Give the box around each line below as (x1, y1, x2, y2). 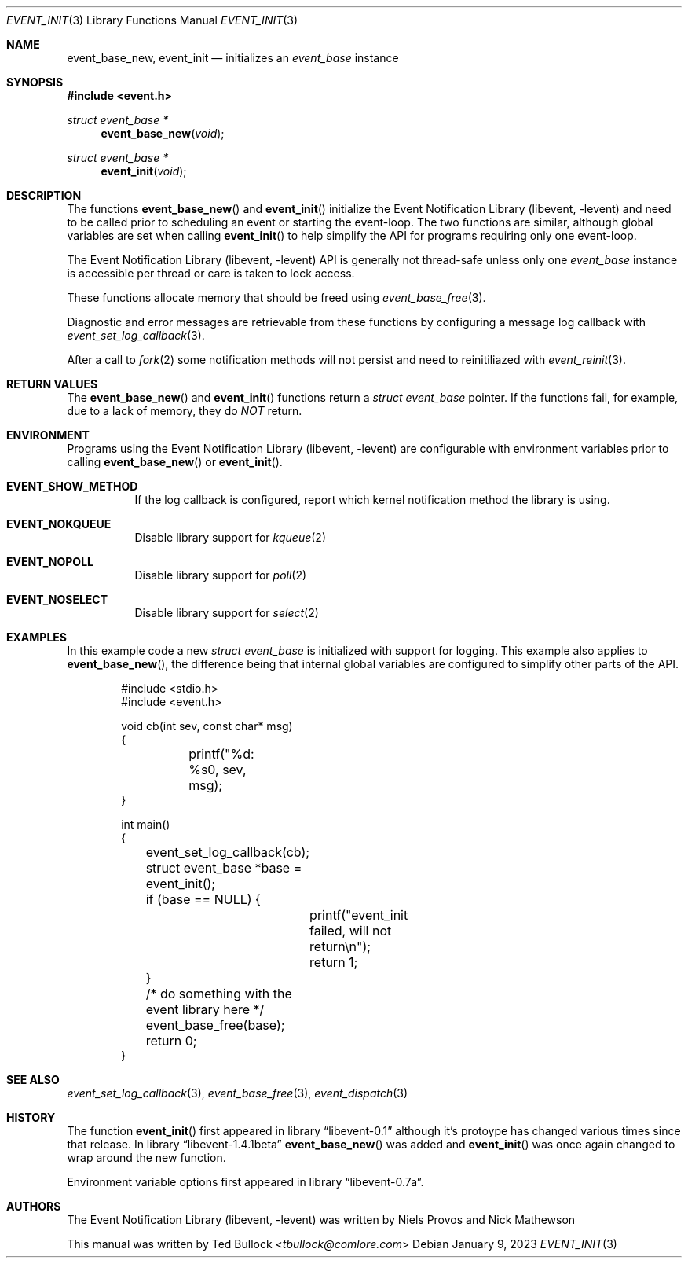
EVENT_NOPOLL (6, 555, 93, 568)
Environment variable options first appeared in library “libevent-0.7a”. (67, 1175, 424, 1189)
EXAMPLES (6, 630, 67, 644)
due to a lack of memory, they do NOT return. (67, 404, 302, 417)
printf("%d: (188, 746, 254, 762)
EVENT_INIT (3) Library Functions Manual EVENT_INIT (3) (6, 13, 298, 27)
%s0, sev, (188, 762, 247, 777)
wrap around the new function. (67, 1151, 226, 1164)
